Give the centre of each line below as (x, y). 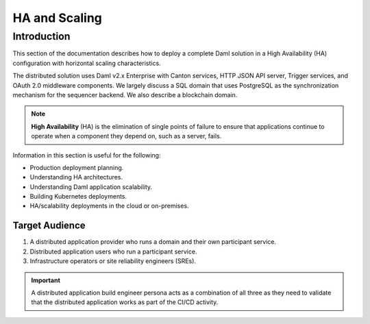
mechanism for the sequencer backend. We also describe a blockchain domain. (125, 95)
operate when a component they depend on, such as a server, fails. (126, 136)
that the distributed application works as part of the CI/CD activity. (125, 302)
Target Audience (49, 226)
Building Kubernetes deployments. (78, 197)
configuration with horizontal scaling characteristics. (87, 63)
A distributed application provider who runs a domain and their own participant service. (153, 242)
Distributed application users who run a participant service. (113, 251)
